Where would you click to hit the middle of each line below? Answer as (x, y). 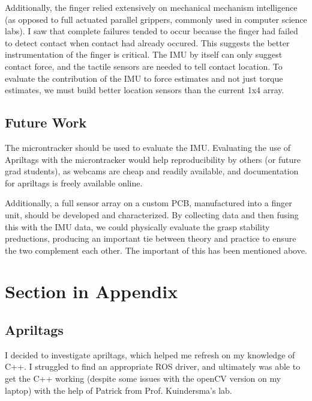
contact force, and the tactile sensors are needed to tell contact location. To (144, 66)
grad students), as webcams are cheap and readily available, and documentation (152, 171)
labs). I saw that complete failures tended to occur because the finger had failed (151, 31)
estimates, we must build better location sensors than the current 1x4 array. (145, 90)
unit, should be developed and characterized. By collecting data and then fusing (152, 214)
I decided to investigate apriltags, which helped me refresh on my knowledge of (150, 354)
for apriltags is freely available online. (74, 182)
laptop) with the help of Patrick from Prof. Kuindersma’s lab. (118, 390)
